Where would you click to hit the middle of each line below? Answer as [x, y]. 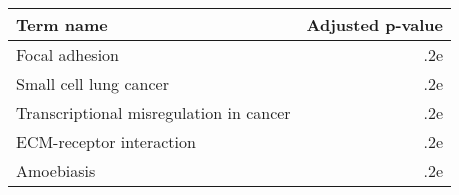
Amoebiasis [56, 170]
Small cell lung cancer [92, 83]
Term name [62, 24]
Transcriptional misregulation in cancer [153, 112]
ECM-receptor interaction [106, 141]
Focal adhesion [67, 54]
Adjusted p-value [375, 24]
